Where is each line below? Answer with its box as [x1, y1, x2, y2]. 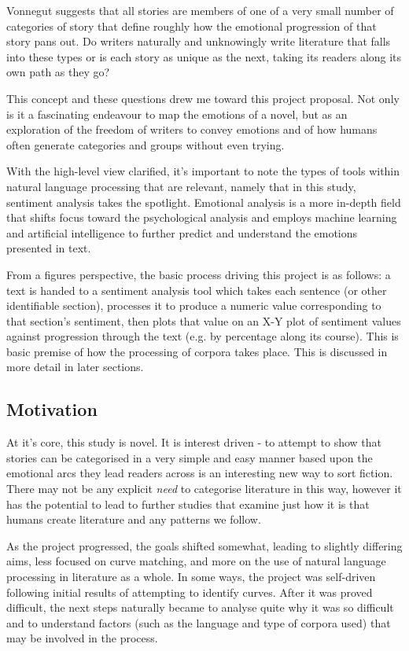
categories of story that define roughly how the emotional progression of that [6, 17, 377, 34]
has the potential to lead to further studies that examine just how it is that [6, 495, 370, 512]
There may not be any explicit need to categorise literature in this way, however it [6, 480, 402, 497]
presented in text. [6, 240, 91, 256]
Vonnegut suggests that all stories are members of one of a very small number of [6, 2, 394, 18]
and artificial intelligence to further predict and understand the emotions [6, 224, 358, 241]
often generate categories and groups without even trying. [6, 136, 285, 153]
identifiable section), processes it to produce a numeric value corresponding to [6, 297, 381, 314]
